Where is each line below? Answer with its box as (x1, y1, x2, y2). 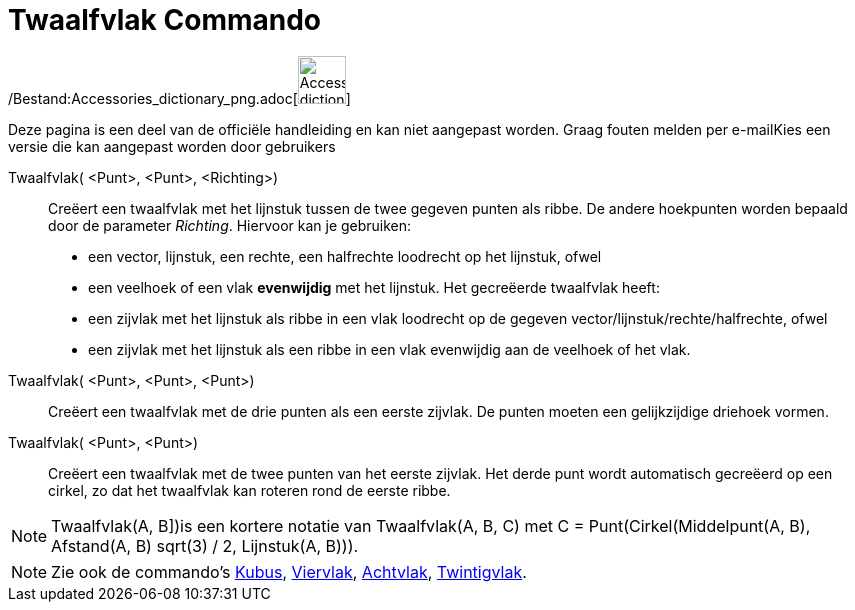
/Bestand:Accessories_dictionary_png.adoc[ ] (8, 89, 351, 107)
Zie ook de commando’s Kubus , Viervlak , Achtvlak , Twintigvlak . (51, 561, 527, 582)
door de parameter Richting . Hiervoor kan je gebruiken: (48, 216, 412, 234)
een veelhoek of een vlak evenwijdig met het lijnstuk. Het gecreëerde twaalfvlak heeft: (88, 278, 660, 296)
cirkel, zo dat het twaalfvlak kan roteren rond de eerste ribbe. (48, 481, 451, 499)
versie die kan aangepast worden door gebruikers (8, 137, 336, 155)
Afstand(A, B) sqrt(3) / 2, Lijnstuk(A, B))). (51, 535, 359, 556)
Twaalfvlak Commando (8, 3, 321, 37)
